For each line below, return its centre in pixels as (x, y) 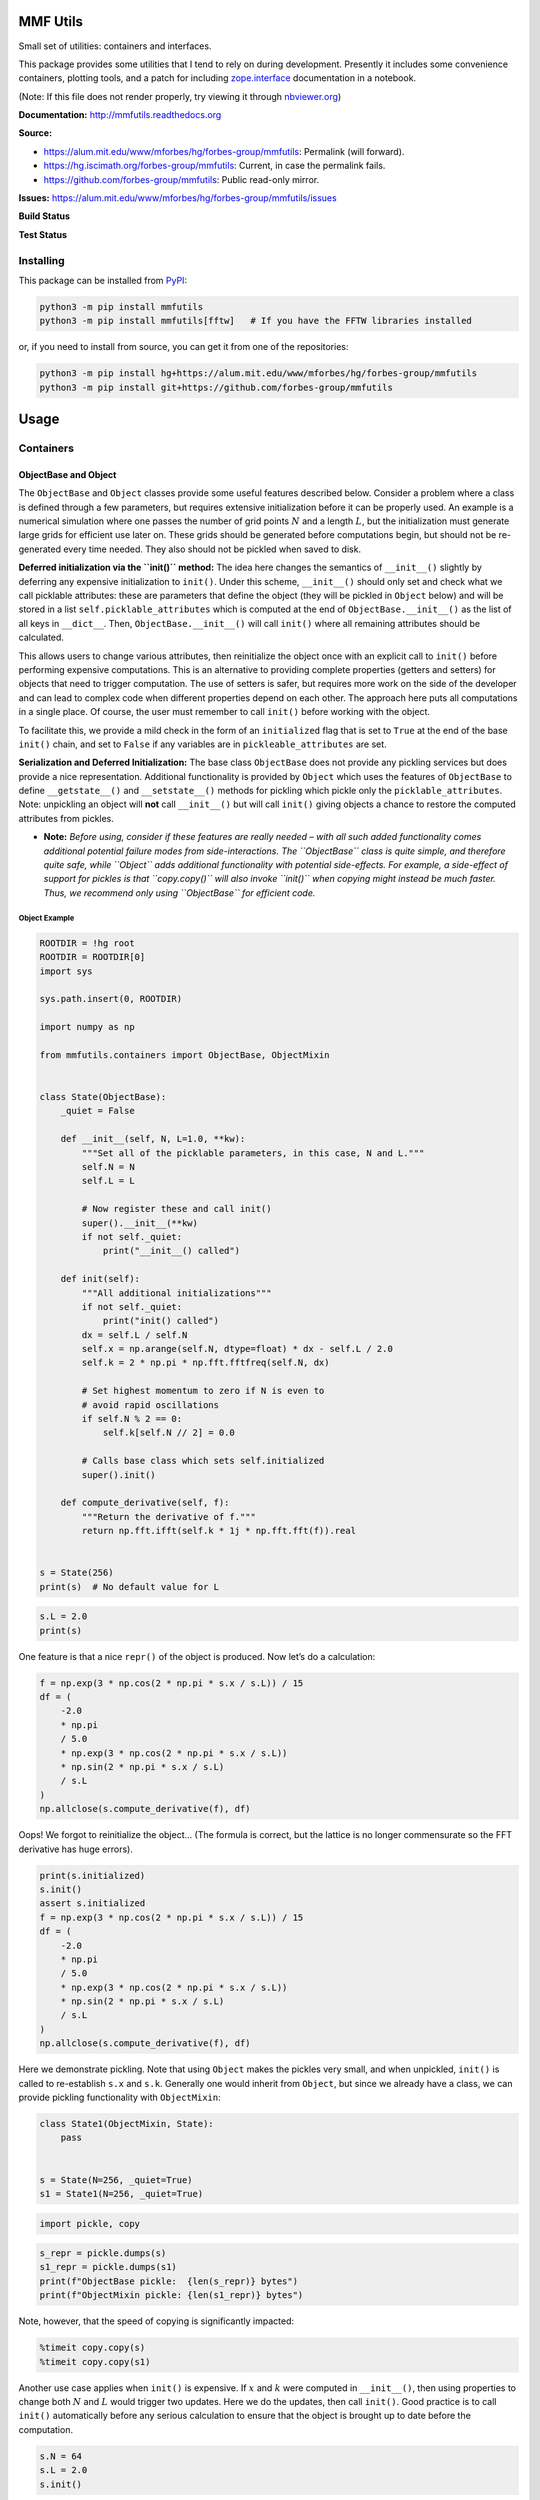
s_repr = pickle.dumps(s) (103, 2253)
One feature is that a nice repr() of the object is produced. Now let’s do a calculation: (197, 1656)
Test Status (43, 234)
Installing (41, 260)
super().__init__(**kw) (140, 1223)
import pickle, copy (89, 2223)
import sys (66, 971)
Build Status (44, 216)
